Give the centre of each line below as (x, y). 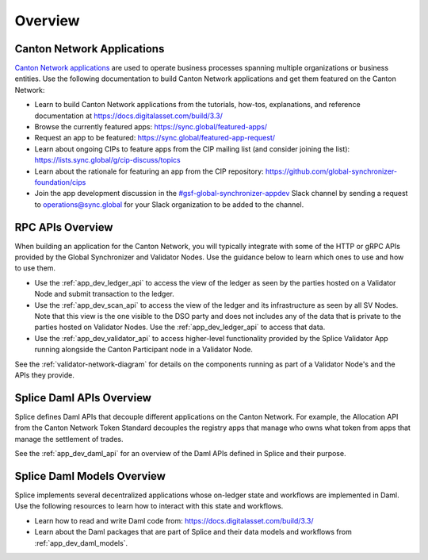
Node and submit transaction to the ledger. (104, 294)
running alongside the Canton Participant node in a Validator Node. (144, 350)
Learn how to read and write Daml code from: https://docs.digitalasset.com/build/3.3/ (174, 520)
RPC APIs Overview (64, 227)
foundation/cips (60, 182)
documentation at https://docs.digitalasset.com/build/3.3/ (129, 116)
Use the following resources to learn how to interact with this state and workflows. (149, 506)
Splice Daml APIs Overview (83, 398)
